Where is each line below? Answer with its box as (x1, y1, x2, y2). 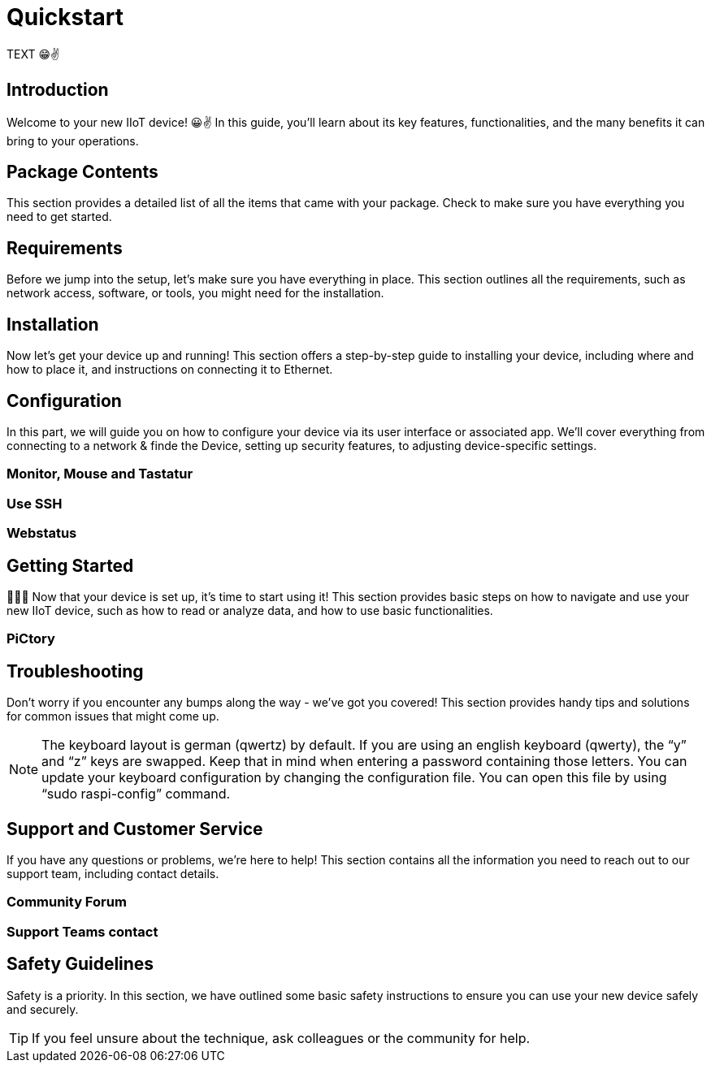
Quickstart (7, 3, 124, 31)
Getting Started (7, 555, 134, 576)
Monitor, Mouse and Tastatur (7, 465, 193, 483)
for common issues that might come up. (7, 709, 219, 724)
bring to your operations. (7, 133, 139, 148)
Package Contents (7, 162, 158, 183)
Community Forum (7, 894, 127, 911)
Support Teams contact (7, 923, 158, 940)
